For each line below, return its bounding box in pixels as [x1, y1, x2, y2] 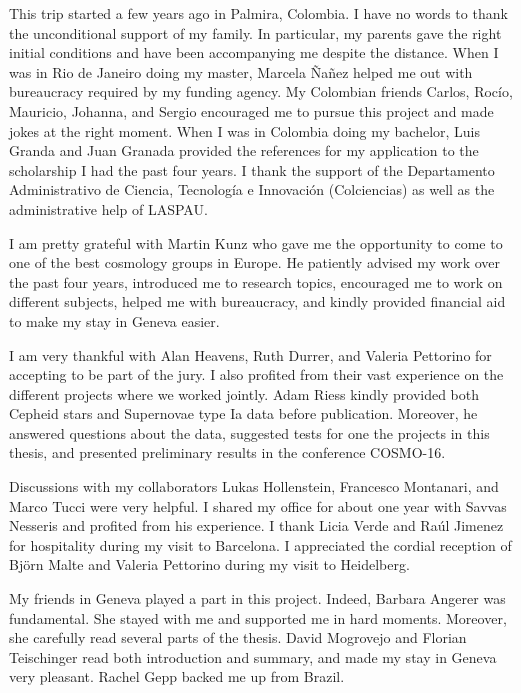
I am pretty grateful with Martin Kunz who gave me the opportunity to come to [9, 232, 503, 253]
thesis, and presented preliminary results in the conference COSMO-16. [9, 442, 446, 463]
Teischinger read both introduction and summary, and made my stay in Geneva [9, 646, 497, 667]
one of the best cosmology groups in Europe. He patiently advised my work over [9, 252, 501, 273]
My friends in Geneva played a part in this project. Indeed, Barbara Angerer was [9, 588, 506, 609]
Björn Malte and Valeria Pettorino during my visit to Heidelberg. [9, 554, 410, 575]
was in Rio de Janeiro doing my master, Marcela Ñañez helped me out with [9, 61, 473, 82]
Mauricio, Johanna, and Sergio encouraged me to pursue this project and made [9, 100, 494, 121]
